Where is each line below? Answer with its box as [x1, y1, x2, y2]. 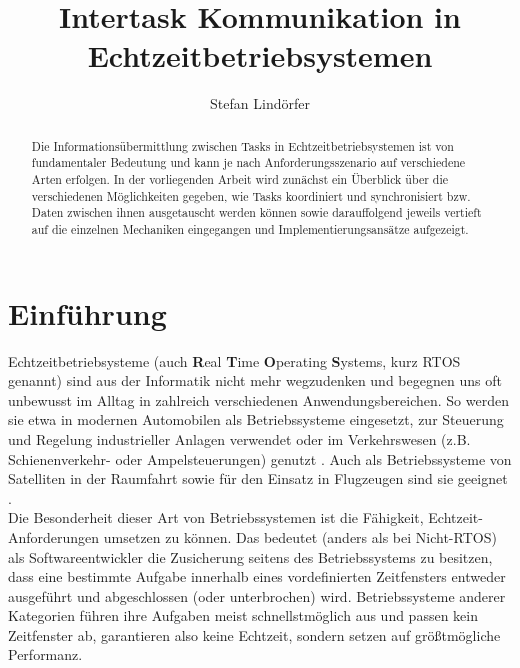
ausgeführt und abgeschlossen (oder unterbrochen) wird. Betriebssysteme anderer [8, 585, 506, 606]
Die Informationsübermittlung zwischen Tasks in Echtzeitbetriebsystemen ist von [31, 137, 454, 154]
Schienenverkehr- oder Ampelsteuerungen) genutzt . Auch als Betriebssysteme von [8, 448, 512, 469]
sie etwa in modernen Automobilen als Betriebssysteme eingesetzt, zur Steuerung [8, 409, 504, 430]
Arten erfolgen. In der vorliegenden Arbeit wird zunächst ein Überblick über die [31, 171, 449, 188]
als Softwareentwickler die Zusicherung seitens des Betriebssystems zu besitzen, [8, 546, 493, 567]
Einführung [8, 292, 167, 333]
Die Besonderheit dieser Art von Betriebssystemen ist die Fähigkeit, [8, 507, 424, 528]
